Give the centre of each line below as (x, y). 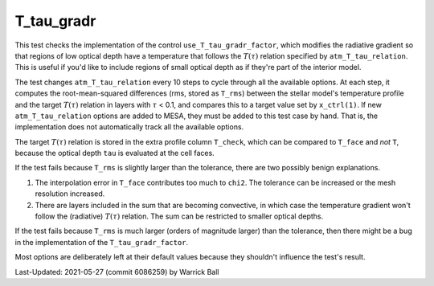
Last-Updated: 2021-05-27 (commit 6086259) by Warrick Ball (117, 272)
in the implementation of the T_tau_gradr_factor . (102, 242)
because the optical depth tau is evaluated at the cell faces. (115, 153)
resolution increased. (70, 194)
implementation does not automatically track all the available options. (129, 127)
